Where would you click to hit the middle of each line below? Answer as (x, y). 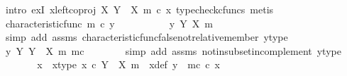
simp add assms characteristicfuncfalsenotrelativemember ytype (147, 37)
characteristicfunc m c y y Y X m (109, 23)
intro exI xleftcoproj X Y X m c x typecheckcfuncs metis (139, 9)
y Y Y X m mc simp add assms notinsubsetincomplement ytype (173, 50)
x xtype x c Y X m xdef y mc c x (128, 64)
